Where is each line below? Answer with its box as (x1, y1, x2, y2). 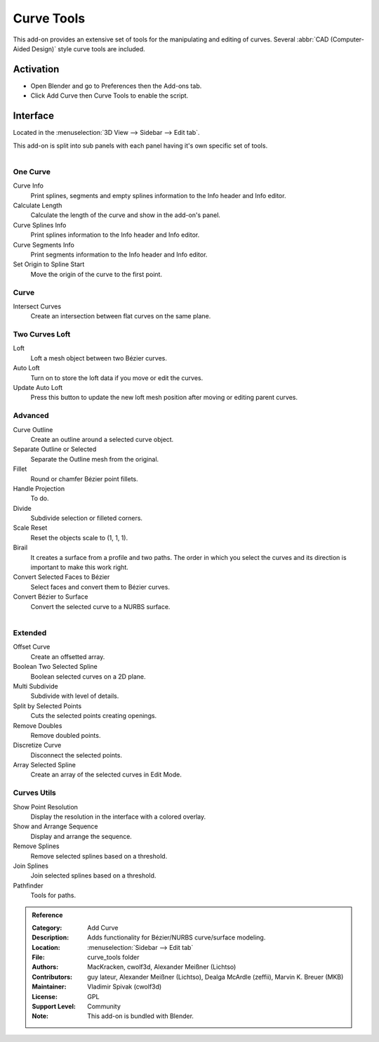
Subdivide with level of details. (30, 692, 119, 701)
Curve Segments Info (13, 240, 75, 249)
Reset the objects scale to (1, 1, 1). (30, 533, 128, 542)
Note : (32, 1012, 49, 1020)
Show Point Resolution (13, 802, 79, 811)
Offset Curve (13, 643, 51, 651)
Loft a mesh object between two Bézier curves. (30, 353, 168, 362)
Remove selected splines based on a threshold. (30, 852, 168, 860)
